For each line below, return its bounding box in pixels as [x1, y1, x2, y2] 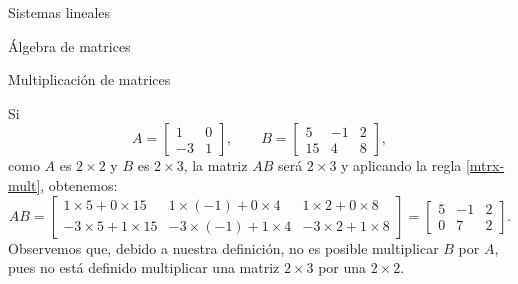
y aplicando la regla [341, 155, 462, 176]
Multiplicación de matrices [8, 69, 171, 90]
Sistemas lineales [8, 2, 111, 22]
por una [318, 257, 367, 278]
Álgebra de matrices [8, 35, 131, 56]
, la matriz [183, 155, 248, 176]
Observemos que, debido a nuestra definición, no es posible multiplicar [8, 237, 439, 258]
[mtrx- [465, 155, 505, 176]
